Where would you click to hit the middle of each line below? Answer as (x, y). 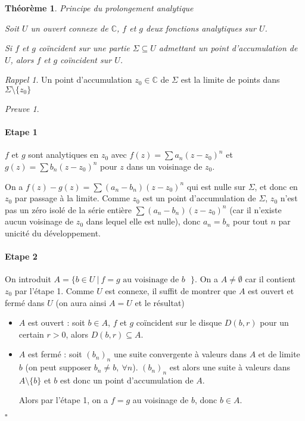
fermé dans (25, 302)
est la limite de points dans (230, 79)
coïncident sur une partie (84, 48)
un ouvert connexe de (69, 28)
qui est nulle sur (216, 186)
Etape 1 (21, 132)
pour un (274, 322)
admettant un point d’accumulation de (228, 48)
